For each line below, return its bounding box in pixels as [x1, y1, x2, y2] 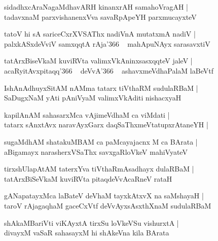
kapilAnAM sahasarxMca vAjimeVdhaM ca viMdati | [4, 109, 170, 120]
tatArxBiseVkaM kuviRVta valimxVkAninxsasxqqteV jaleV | [4, 55, 193, 66]
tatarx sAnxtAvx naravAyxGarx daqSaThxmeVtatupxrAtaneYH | [4, 119, 208, 130]
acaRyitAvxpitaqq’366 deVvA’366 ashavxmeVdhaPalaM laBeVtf [4, 65, 213, 76]
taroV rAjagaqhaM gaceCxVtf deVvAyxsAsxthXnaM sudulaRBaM [4, 200, 211, 211]
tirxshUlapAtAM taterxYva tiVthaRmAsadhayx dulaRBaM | [4, 163, 194, 174]
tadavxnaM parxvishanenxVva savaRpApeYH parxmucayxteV [4, 11, 197, 22]
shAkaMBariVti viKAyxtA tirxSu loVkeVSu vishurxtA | [4, 217, 179, 228]
